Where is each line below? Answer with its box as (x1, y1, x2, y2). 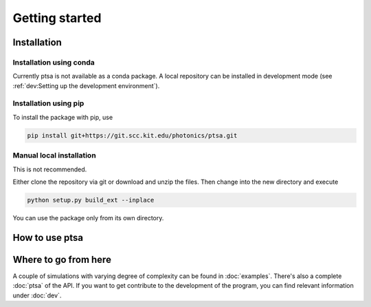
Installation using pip (12, 98, 85, 108)
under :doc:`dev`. (12, 291, 62, 299)
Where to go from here (12, 253, 111, 265)
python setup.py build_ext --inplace (27, 196, 155, 204)
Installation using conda (12, 57, 95, 67)
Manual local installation (12, 151, 96, 160)
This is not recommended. (12, 165, 87, 173)
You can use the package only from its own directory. (12, 213, 164, 222)
